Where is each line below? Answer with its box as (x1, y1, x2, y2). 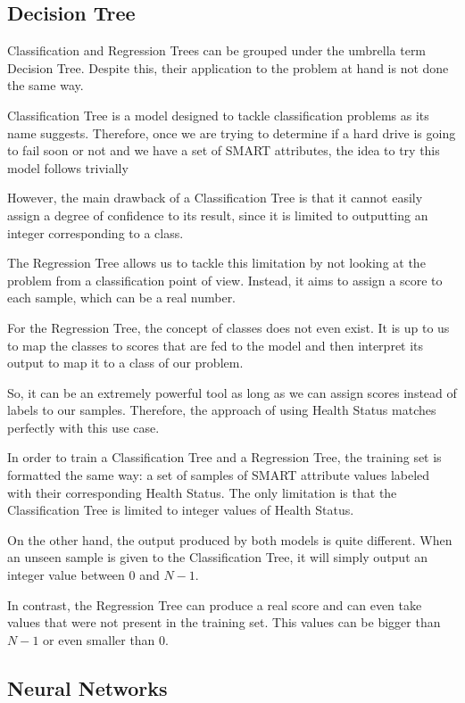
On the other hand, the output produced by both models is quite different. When (7, 530, 453, 549)
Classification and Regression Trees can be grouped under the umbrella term (7, 41, 427, 60)
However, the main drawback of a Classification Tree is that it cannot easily (7, 188, 423, 207)
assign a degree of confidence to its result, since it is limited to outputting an (7, 205, 428, 224)
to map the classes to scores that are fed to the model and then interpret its (7, 335, 424, 354)
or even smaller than (43, 630, 155, 649)
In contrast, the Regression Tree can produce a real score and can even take (7, 595, 422, 614)
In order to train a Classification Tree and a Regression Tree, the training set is (7, 448, 442, 467)
